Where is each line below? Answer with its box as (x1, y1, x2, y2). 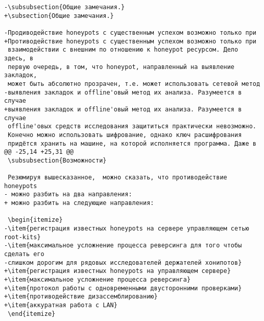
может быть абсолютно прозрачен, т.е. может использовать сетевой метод (8, 80, 260, 87)
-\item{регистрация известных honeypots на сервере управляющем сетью (4, 225, 249, 233)
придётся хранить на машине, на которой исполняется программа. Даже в (8, 140, 256, 147)
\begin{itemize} (8, 216, 63, 224)
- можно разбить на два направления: (4, 191, 132, 198)
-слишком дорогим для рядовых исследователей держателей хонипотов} (4, 259, 242, 266)
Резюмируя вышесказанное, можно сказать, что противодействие (8, 174, 227, 181)
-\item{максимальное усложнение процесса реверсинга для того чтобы (4, 242, 242, 249)
